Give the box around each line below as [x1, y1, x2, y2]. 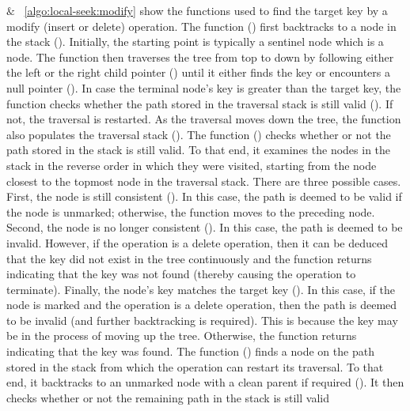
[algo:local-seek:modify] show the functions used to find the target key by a [24, 2, 388, 18]
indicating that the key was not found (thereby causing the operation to [6, 266, 356, 282]
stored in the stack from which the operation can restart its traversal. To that [6, 358, 384, 375]
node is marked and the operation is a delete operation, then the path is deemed [6, 296, 397, 313]
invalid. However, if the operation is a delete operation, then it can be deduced [6, 234, 389, 251]
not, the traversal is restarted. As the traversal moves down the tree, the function [6, 111, 401, 127]
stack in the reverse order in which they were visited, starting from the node [6, 156, 377, 173]
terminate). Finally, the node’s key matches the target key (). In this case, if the [6, 281, 395, 297]
